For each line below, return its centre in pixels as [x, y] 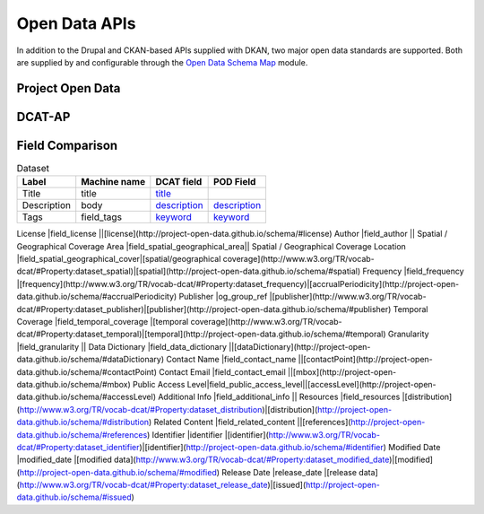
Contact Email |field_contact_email [222, 371]
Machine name [113, 182]
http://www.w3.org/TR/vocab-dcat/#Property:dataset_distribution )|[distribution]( [169, 409]
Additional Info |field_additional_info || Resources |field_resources [279, 397]
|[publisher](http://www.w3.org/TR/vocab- [348, 297]
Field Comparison [67, 145]
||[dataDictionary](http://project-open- [300, 346]
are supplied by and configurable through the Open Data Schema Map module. [162, 62]
